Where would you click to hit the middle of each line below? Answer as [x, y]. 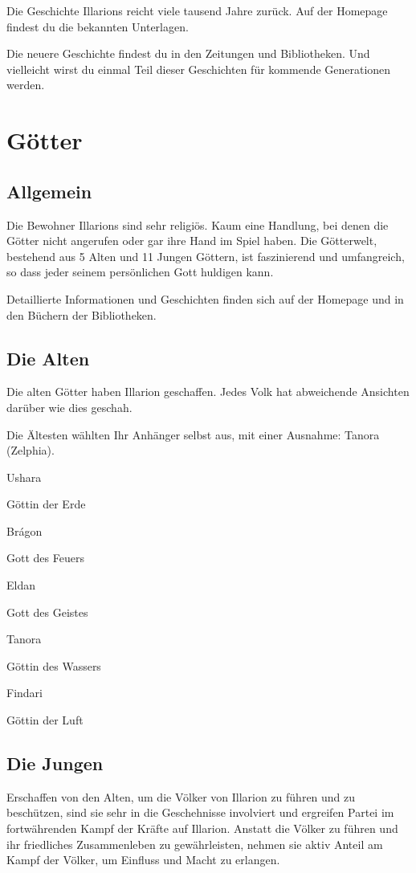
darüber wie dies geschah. [69, 407]
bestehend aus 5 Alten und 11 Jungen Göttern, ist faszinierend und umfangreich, [206, 256]
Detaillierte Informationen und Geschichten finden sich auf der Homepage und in [205, 298]
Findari [24, 693]
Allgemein [49, 191]
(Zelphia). [31, 450]
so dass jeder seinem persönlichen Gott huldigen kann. [140, 272]
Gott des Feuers [45, 558]
